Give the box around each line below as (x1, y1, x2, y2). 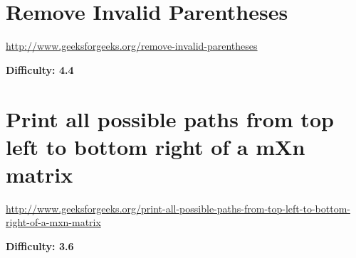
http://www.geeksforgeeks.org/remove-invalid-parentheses (6, 38, 258, 53)
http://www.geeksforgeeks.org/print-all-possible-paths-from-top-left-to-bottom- (6, 200, 350, 215)
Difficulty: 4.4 (6, 62, 74, 77)
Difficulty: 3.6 (6, 239, 74, 253)
